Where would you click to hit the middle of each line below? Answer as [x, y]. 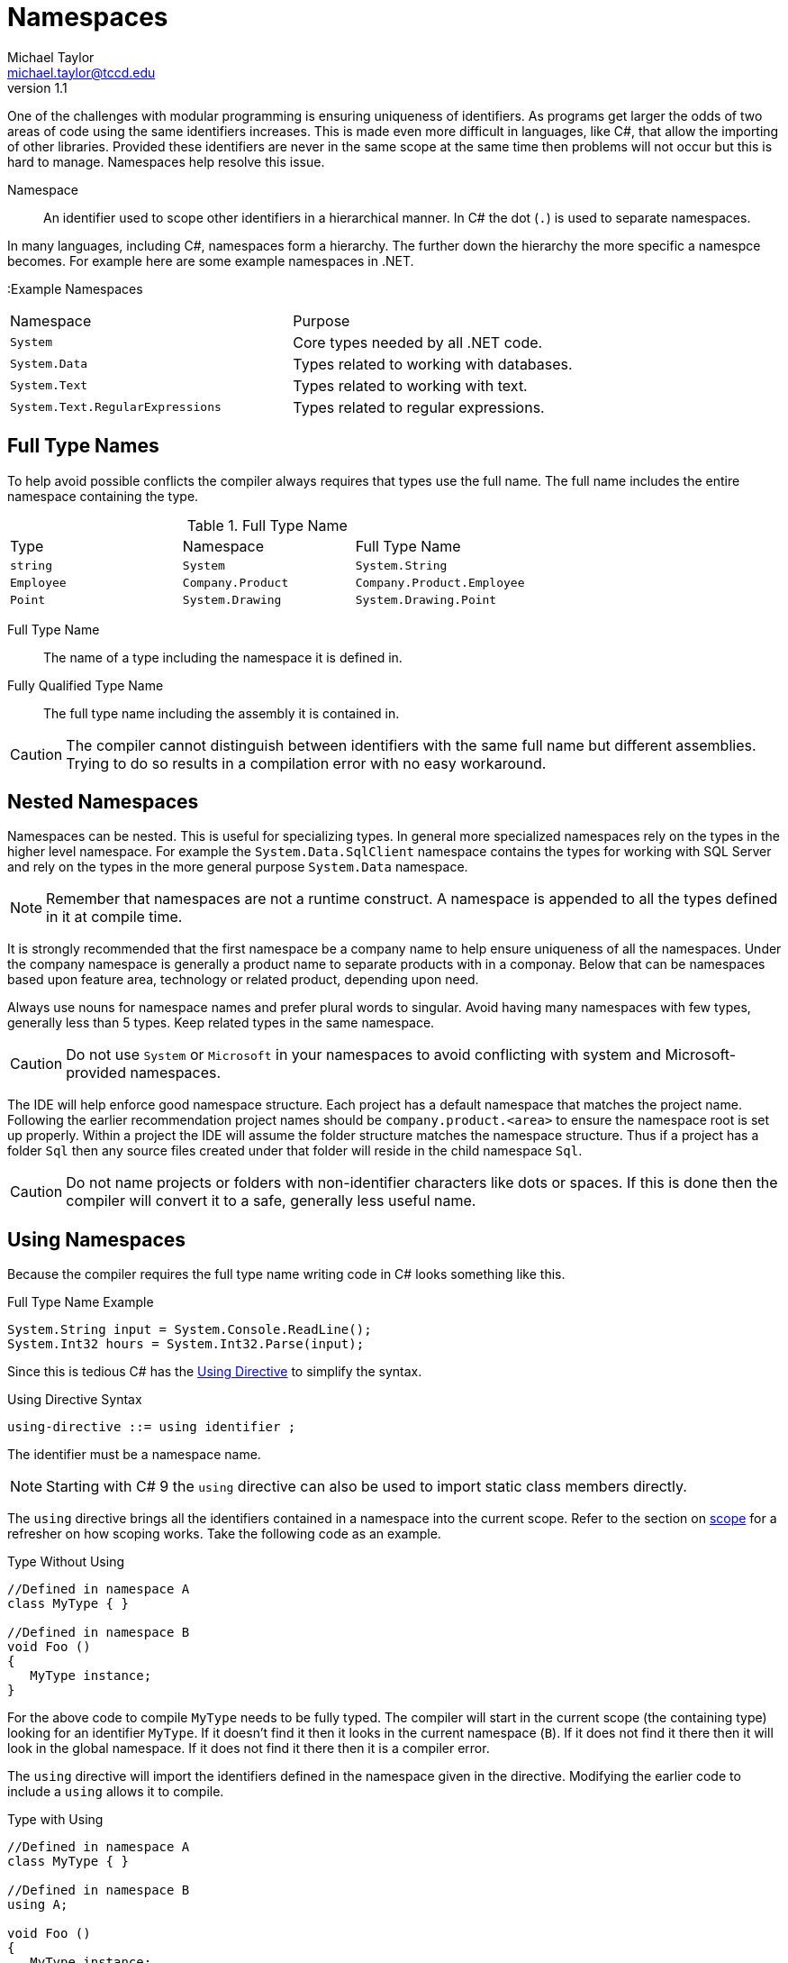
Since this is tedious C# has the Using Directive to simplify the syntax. [215, 1372]
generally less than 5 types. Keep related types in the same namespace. [221, 1023]
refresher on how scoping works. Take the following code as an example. [224, 1534]
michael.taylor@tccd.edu [82, 72]
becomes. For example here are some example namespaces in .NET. [211, 260]
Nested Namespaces [103, 802]
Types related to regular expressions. [419, 407]
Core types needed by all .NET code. [418, 342]
